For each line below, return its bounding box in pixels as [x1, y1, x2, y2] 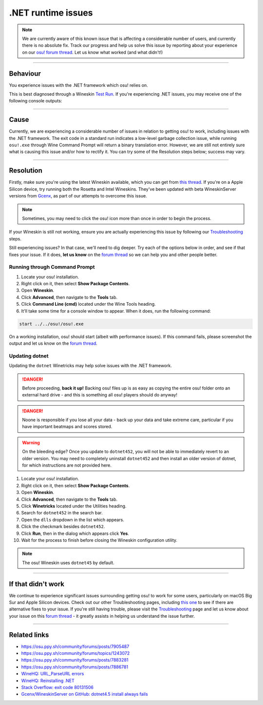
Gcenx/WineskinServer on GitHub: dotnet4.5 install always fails [21, 691, 148, 697]
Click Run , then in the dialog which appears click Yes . [21, 530, 129, 536]
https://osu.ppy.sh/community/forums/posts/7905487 [21, 644, 130, 649]
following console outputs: [9, 98, 62, 104]
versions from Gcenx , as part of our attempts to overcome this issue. [9, 193, 147, 199]
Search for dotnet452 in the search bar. [21, 510, 103, 516]
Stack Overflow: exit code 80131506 [21, 685, 94, 690]
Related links [9, 630, 49, 639]
